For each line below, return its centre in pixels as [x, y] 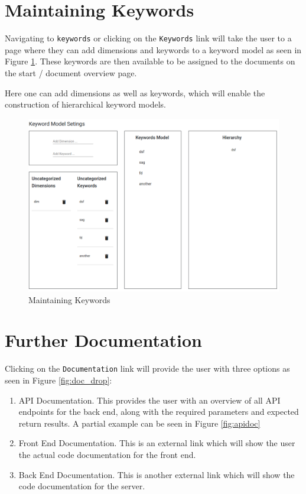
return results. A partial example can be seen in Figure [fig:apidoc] [139, 423]
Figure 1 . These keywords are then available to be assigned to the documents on [150, 61]
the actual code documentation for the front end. [107, 455]
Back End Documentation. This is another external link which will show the [157, 474]
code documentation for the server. [82, 486]
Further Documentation [103, 340]
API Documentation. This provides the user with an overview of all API [149, 400]
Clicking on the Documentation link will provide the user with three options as [147, 368]
